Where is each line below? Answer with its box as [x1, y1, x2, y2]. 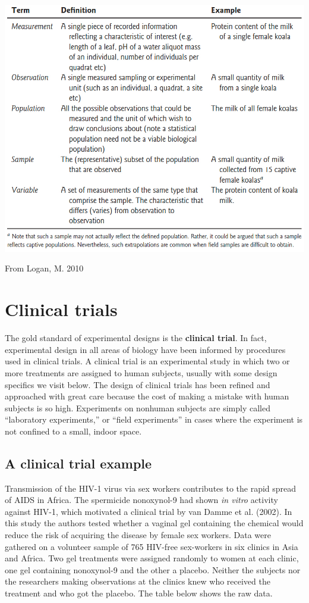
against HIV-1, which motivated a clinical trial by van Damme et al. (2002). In [5, 505, 292, 517]
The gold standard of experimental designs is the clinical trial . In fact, [5, 332, 267, 344]
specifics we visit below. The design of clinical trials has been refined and [5, 378, 270, 390]
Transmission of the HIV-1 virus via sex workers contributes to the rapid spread [5, 482, 297, 494]
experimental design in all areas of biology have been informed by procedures [5, 343, 286, 355]
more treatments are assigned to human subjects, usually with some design [5, 366, 278, 379]
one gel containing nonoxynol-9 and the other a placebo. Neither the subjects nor [5, 563, 301, 576]
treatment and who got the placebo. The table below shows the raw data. [5, 587, 273, 599]
